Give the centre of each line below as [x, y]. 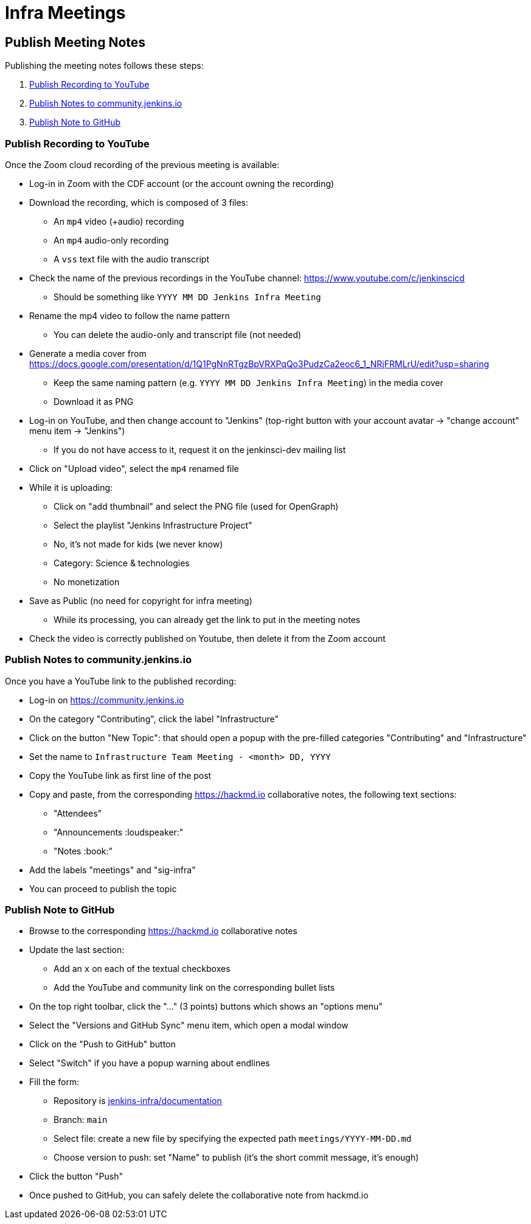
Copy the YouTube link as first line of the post [120, 775]
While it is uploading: [71, 487]
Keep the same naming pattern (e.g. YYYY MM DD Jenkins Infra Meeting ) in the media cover [248, 382]
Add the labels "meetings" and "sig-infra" [113, 870]
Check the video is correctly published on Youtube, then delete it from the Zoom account [207, 638]
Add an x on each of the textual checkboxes [142, 969]
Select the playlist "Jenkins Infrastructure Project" [153, 525]
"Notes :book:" [83, 851]
